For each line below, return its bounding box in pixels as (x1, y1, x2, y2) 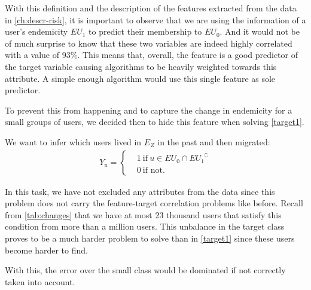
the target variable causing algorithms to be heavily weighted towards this (5, 60, 277, 72)
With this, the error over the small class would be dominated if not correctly (5, 264, 286, 276)
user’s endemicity (5, 25, 68, 38)
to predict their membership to (89, 25, 202, 38)
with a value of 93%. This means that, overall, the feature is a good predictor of (5, 48, 298, 61)
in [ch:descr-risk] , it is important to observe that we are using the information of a (5, 13, 306, 26)
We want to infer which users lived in (5, 135, 142, 148)
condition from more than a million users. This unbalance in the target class (5, 220, 285, 233)
